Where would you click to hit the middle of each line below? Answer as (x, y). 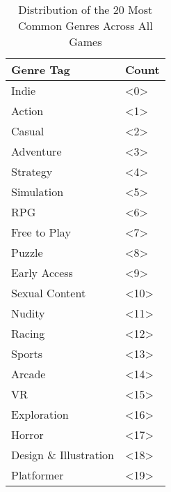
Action (27, 111)
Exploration (40, 414)
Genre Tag (41, 69)
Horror (27, 434)
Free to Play (41, 232)
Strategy (32, 171)
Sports (27, 353)
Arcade (28, 374)
